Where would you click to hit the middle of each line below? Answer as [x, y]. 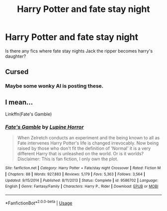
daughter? [16, 56]
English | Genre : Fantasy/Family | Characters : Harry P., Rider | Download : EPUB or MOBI [82, 187]
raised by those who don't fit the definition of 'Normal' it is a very [84, 148]
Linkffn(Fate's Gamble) [29, 114]
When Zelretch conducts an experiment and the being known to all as [88, 138]
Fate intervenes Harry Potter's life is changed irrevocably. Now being [88, 143]
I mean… [19, 102]
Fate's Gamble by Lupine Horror [44, 127]
